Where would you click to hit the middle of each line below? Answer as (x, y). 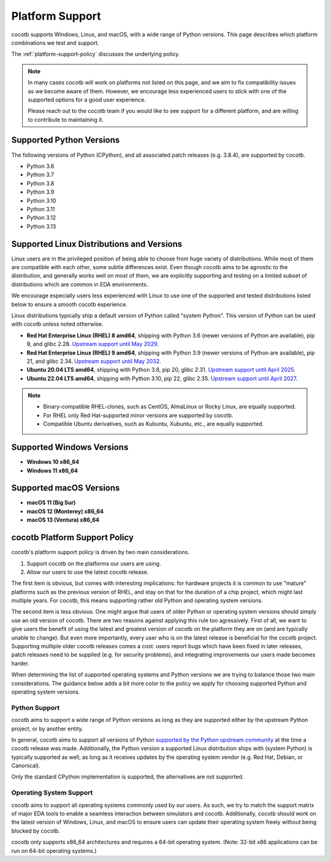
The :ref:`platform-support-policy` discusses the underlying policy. (96, 54)
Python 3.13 (41, 226)
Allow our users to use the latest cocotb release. (88, 572)
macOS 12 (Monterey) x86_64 (65, 511)
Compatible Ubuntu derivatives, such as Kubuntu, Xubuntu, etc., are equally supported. (154, 424)
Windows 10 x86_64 (53, 462)
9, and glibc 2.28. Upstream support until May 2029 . (93, 344)
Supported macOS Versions (66, 488)
